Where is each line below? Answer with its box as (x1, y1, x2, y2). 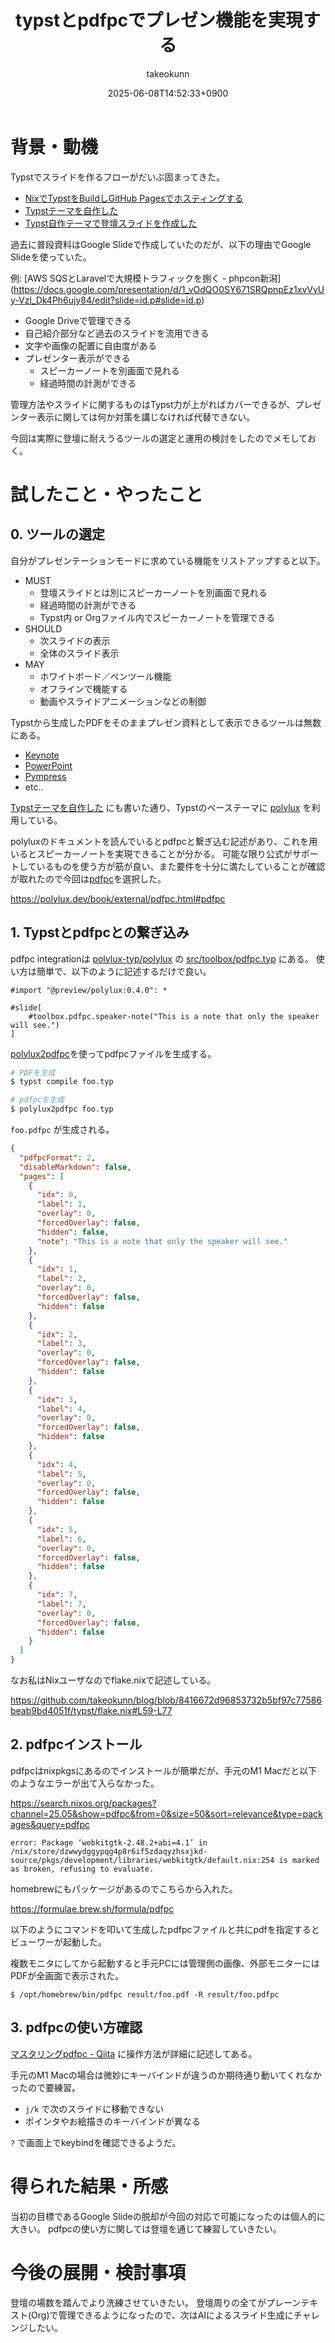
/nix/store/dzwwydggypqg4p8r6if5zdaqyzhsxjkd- (10, 1846, 208, 1856)
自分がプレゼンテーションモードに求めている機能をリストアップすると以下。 (10, 554, 326, 566)
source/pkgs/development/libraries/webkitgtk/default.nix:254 (10, 1855, 275, 1865)
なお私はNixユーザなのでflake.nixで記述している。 (10, 1674, 217, 1686)
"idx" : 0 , (36, 1190, 78, 1200)
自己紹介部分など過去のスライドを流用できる (24, 327, 210, 339)
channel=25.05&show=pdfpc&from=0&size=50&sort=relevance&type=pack (10, 1807, 323, 1820)
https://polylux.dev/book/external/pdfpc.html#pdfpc (10, 892, 226, 905)
